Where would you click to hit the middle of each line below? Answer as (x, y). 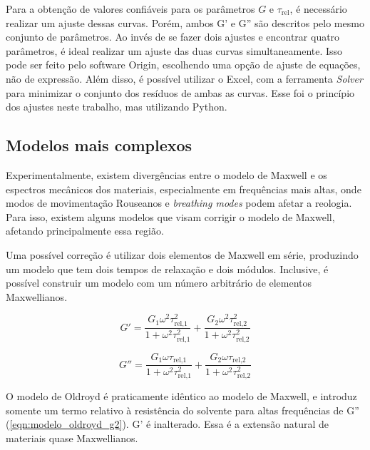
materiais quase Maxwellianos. (72, 438)
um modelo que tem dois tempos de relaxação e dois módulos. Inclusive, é (167, 269)
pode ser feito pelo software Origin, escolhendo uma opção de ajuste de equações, (183, 65)
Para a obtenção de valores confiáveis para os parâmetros (130, 9)
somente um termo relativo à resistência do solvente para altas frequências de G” (183, 410)
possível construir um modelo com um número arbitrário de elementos (159, 283)
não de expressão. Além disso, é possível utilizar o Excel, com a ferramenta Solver (184, 78)
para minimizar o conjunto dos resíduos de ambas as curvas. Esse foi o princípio (180, 92)
